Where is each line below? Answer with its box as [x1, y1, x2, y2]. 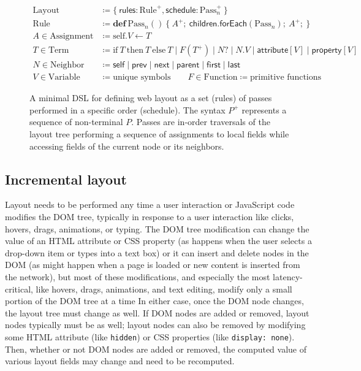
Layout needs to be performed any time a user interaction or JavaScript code [5, 198, 295, 211]
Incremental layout [5, 169, 127, 188]
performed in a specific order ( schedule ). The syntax [29, 103, 226, 116]
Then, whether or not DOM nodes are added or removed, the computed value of [5, 342, 307, 355]
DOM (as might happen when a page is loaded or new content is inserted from [5, 258, 300, 271]
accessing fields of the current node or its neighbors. [29, 139, 224, 152]
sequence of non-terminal [29, 115, 123, 128]
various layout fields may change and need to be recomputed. [5, 354, 235, 367]
